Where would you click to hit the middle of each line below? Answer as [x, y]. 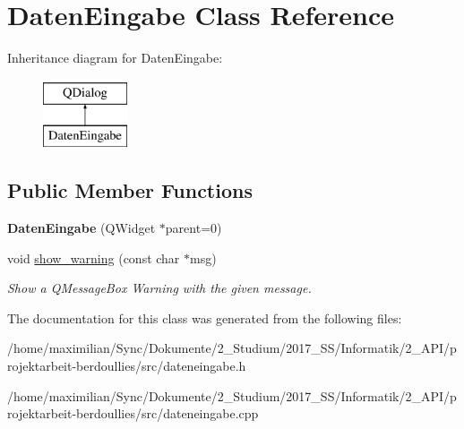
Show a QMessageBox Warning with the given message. [159, 288]
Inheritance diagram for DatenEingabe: [115, 58]
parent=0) [193, 228]
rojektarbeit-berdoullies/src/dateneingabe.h [127, 366]
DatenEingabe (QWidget [82, 228]
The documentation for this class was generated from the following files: [205, 317]
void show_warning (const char [94, 257]
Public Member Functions [130, 190]
